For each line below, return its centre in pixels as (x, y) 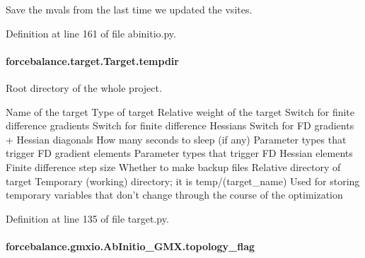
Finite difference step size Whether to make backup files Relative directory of (173, 166)
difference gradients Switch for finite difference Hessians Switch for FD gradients (180, 125)
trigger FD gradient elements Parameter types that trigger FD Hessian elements (179, 153)
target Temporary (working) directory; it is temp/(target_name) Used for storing (183, 181)
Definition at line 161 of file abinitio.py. (91, 33)
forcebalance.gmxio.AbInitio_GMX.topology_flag (131, 246)
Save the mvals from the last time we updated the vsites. (129, 9)
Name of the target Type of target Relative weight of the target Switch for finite (180, 111)
